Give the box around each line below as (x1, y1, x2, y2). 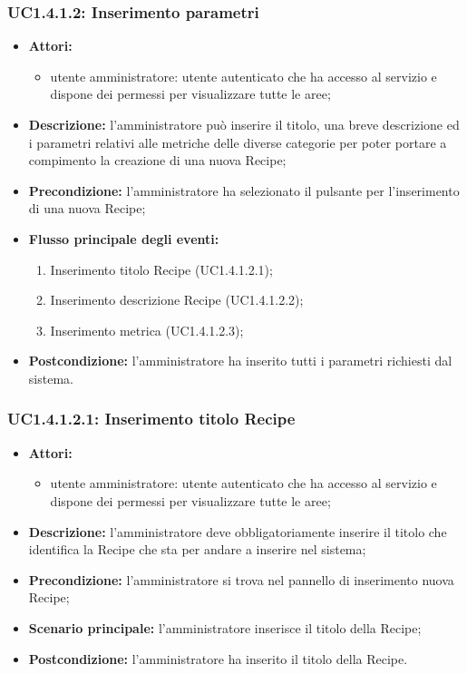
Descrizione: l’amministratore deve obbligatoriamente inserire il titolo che (28, 522, 447, 541)
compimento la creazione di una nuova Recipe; (28, 151, 287, 170)
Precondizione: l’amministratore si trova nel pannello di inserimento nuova (28, 570, 454, 589)
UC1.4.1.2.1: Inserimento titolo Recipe (7, 407, 296, 430)
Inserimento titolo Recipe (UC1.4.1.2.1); (50, 259, 273, 278)
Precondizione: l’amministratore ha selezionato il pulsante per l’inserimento (28, 181, 460, 200)
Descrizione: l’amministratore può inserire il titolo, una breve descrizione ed (28, 115, 460, 133)
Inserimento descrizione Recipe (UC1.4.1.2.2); (50, 290, 304, 309)
